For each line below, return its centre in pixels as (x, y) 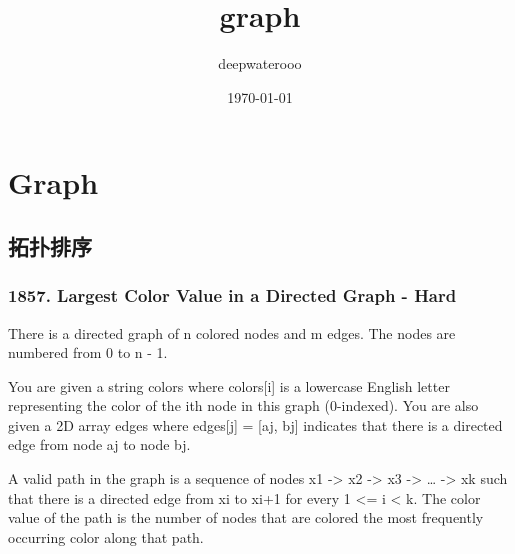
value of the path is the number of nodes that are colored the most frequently (246, 517)
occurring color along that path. (106, 536)
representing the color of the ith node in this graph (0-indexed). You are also (243, 405)
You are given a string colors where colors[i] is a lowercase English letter (229, 385)
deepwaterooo (260, 63)
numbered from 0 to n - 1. (88, 352)
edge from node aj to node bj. (99, 444)
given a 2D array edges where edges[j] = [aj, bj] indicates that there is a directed (255, 424)
